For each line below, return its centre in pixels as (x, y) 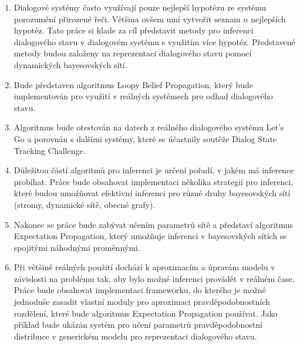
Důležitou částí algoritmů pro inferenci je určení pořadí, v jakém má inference (154, 170)
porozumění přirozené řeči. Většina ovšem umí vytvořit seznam (127, 19)
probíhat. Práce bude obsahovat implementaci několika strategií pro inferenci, (154, 181)
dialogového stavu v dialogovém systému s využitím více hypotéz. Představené (154, 41)
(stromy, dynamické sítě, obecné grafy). (85, 204)
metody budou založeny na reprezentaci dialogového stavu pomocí (133, 53)
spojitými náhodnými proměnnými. (77, 247)
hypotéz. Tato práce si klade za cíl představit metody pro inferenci (134, 30)
